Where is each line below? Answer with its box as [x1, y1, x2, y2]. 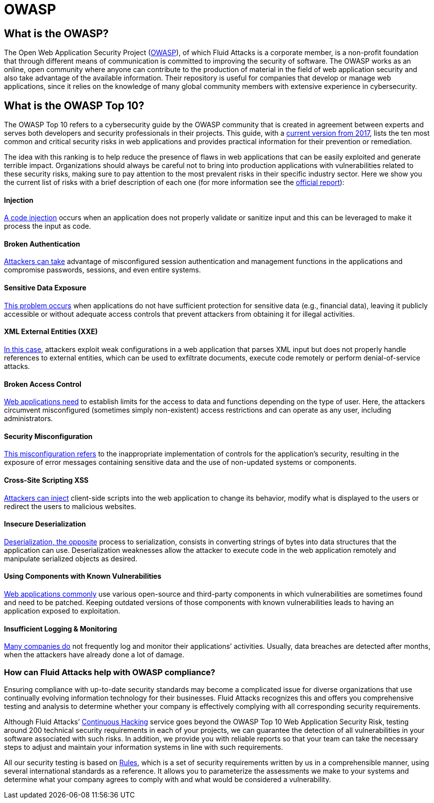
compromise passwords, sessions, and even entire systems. [4, 266, 201, 274]
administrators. [4, 414, 53, 423]
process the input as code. [4, 222, 91, 231]
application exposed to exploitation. [4, 606, 121, 615]
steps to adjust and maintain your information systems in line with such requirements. [4, 742, 284, 751]
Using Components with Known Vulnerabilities [4, 572, 161, 581]
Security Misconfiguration [4, 432, 93, 441]
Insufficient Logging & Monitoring [4, 624, 117, 633]
